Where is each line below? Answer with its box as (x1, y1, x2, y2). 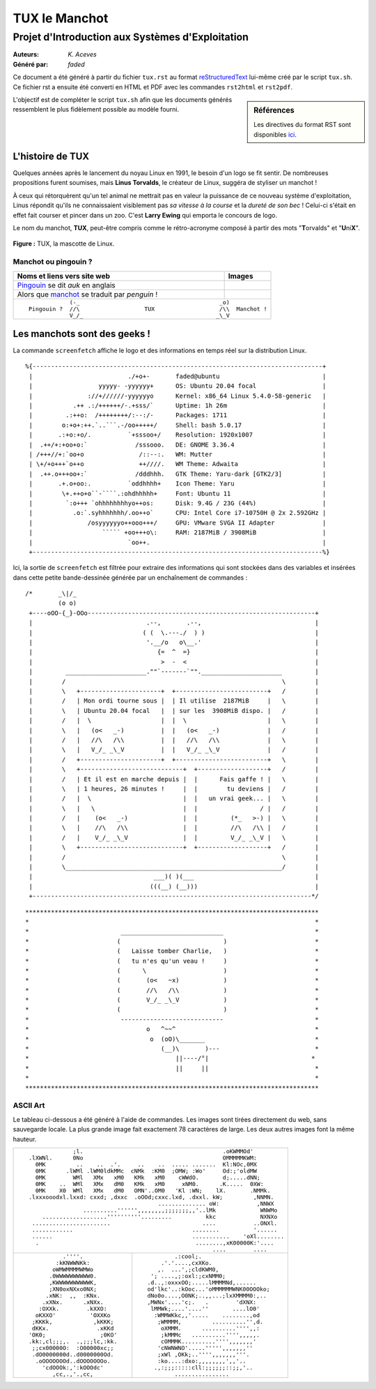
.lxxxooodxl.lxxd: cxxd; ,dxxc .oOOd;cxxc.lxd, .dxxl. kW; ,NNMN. (28, 1193, 274, 1201)
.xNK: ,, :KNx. (45, 1291, 101, 1299)
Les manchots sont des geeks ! (13, 328, 151, 340)
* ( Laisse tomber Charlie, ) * (25, 947, 320, 955)
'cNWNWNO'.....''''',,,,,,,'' (157, 1344, 253, 1351)
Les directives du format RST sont (253, 121, 352, 129)
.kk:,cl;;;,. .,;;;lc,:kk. (28, 1337, 118, 1345)
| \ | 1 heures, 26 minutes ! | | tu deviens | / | (29, 785, 320, 793)
